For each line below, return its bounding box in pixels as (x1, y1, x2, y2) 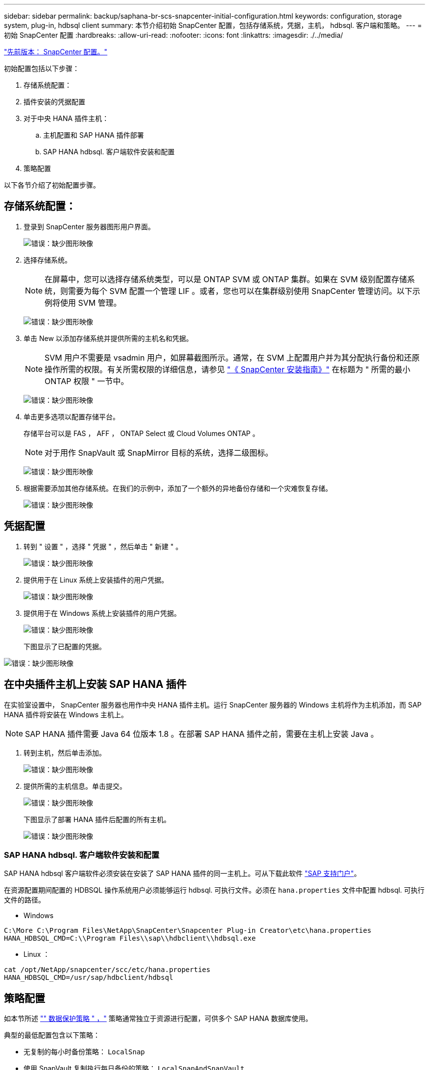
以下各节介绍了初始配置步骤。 (4, 181, 100, 189)
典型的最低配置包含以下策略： (4, 1031, 100, 1040)
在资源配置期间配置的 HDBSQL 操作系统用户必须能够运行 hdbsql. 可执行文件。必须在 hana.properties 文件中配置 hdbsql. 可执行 (4, 886, 425, 895)
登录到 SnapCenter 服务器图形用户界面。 (24, 222, 155, 231)
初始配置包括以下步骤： (4, 64, 79, 73)
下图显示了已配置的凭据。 (24, 642, 106, 651)
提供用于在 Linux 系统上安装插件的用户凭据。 (24, 575, 168, 584)
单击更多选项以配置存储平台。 (24, 412, 119, 421)
